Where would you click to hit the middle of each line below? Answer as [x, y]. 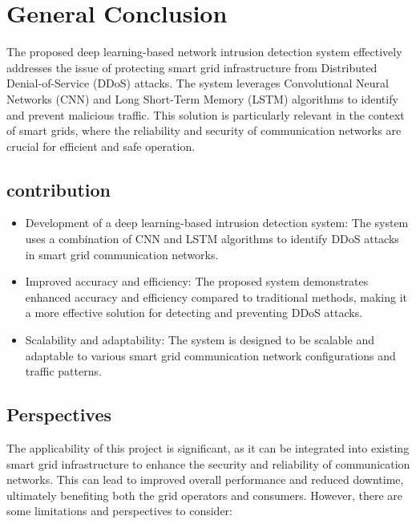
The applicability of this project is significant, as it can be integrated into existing [208, 448]
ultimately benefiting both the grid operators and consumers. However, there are [205, 495]
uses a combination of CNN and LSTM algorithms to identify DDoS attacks [212, 239]
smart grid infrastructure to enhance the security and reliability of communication [208, 463]
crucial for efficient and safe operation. [101, 146]
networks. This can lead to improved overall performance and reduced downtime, [205, 479]
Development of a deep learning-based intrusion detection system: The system [217, 223]
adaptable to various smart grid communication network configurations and [210, 355]
